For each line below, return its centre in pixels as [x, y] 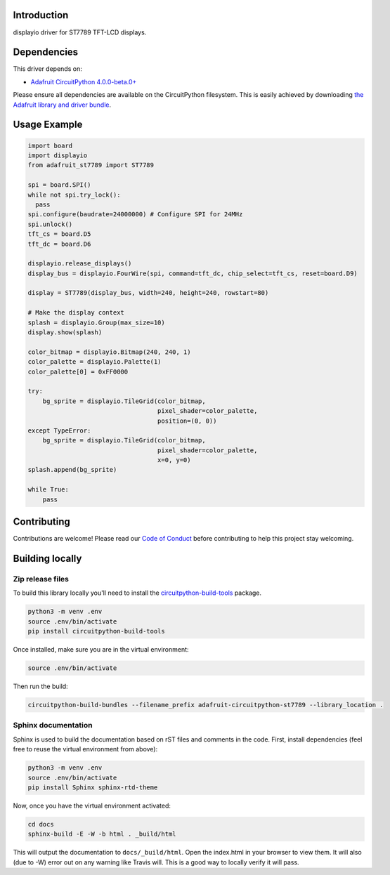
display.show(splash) [65, 333]
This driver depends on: [47, 69]
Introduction [41, 15]
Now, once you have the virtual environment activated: [92, 805]
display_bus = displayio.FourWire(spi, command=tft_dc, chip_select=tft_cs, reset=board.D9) [193, 273]
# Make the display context [76, 313]
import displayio [58, 155]
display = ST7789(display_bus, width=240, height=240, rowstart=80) [148, 293]
